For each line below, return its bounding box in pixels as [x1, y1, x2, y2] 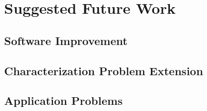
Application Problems [4, 93, 123, 108]
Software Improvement [4, 32, 128, 48]
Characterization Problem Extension [4, 62, 203, 78]
